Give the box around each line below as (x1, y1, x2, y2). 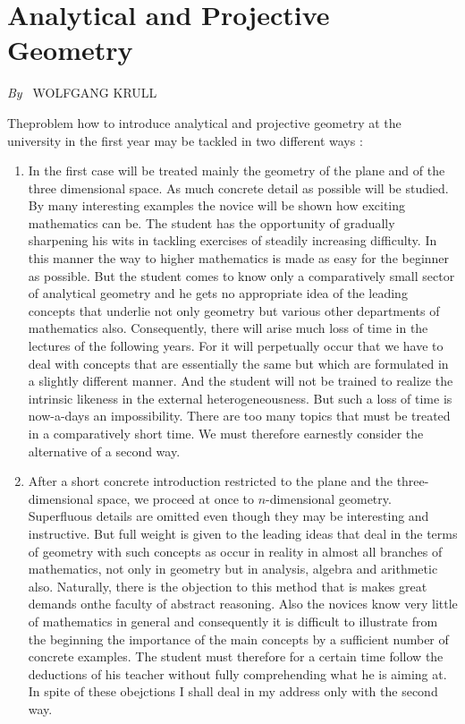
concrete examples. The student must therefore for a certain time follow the (28, 647, 444, 666)
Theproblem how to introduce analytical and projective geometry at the (7, 113, 402, 132)
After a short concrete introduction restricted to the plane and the (28, 472, 393, 490)
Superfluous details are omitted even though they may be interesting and (28, 507, 429, 525)
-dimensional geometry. (266, 489, 392, 507)
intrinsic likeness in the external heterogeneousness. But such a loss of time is (28, 388, 452, 407)
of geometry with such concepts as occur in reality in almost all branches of (28, 541, 443, 560)
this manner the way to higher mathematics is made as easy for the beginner (28, 249, 450, 268)
